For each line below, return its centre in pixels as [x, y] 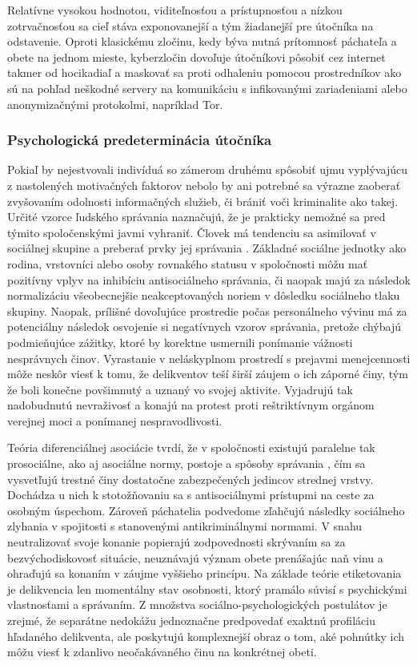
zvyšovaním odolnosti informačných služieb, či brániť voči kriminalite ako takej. [203, 201]
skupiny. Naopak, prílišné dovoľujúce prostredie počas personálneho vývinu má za [207, 310]
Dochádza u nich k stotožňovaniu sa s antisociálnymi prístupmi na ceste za [191, 495]
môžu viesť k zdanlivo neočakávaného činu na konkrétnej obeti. [162, 652]
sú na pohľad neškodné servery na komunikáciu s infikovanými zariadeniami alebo [207, 88]
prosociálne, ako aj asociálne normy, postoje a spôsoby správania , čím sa [186, 463]
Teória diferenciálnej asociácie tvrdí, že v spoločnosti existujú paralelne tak [191, 447]
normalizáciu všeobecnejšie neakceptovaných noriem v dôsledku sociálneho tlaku [204, 295]
